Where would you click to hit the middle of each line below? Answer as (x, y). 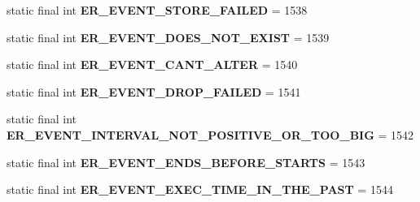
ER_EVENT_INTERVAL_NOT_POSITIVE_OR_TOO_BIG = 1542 (210, 134)
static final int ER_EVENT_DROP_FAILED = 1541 (154, 91)
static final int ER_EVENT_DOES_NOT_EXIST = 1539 (168, 37)
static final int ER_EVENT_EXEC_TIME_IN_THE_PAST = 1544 (200, 189)
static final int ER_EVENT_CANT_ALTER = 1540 (152, 64)
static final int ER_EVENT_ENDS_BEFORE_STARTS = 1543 (186, 162)
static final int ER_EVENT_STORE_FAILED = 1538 (157, 10)
